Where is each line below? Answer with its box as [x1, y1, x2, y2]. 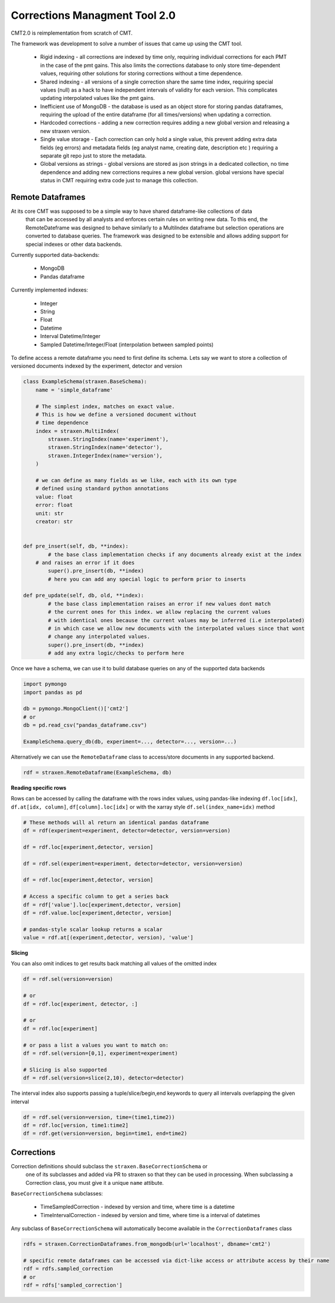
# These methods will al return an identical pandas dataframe [23, 819, 209, 826]
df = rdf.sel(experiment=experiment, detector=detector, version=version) [23, 860, 243, 867]
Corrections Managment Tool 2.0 [11, 9, 176, 22]
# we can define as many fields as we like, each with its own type [35, 477, 237, 484]
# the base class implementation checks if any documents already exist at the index [48, 551, 302, 558]
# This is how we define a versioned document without [35, 411, 197, 417]
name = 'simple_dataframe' [35, 386, 114, 393]
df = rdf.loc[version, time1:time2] [23, 1122, 129, 1128]
